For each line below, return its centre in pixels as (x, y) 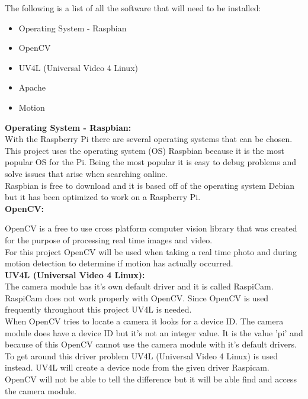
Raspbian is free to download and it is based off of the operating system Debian (150, 185)
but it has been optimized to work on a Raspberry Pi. (103, 197)
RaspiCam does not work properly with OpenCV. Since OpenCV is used (137, 297)
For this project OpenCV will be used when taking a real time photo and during (151, 251)
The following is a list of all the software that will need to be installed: (133, 8)
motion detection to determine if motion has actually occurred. (119, 263)
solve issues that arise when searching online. (86, 173)
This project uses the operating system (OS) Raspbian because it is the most (145, 150)
